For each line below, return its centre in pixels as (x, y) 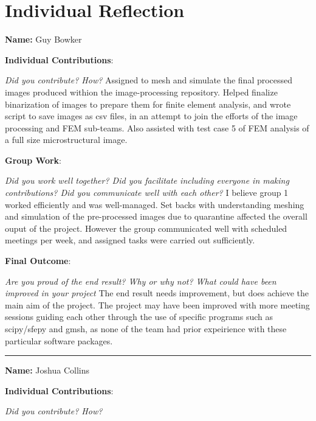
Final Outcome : (38, 261)
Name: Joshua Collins (47, 370)
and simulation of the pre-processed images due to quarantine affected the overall (156, 216)
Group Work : (33, 160)
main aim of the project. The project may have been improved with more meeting (157, 304)
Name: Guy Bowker (43, 39)
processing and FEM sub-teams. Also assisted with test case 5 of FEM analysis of (157, 127)
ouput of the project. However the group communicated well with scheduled (146, 228)
